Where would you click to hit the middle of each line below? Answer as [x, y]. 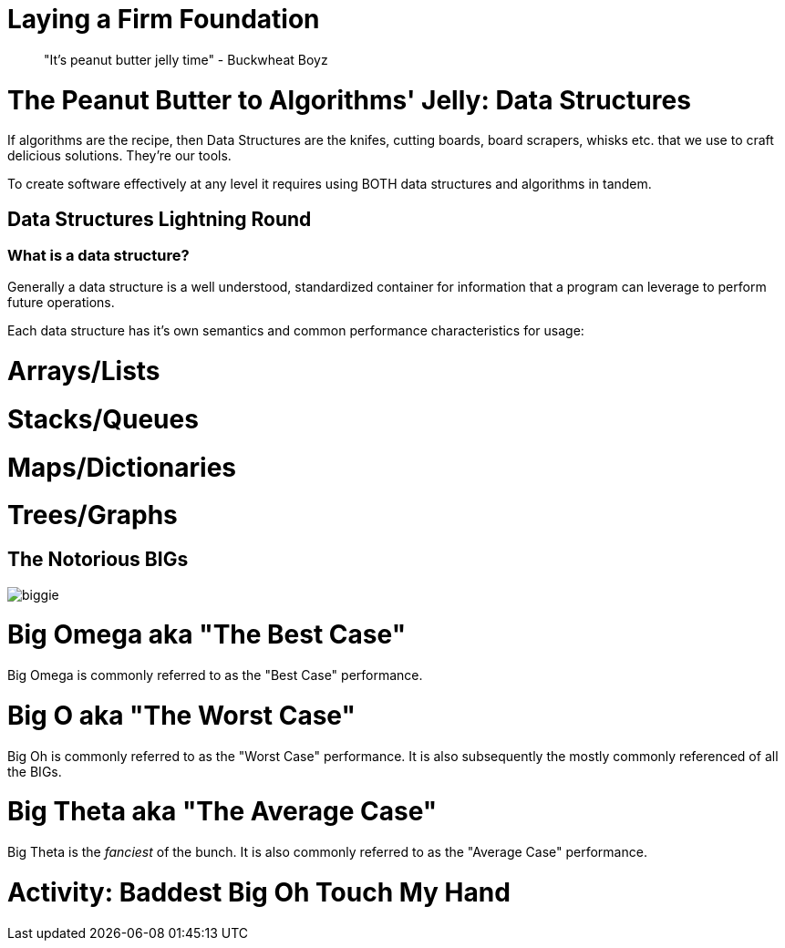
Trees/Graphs [93, 515]
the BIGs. [35, 771]
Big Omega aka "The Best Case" [207, 635]
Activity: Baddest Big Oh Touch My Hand [259, 892]
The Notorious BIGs [98, 560]
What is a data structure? [98, 256]
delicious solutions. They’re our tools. [119, 156]
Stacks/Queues [103, 419]
